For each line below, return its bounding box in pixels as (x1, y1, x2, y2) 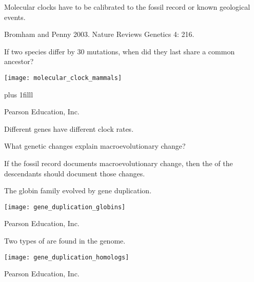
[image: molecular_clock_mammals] (4, 74, 122, 82)
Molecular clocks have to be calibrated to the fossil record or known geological (4, 2, 250, 12)
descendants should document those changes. (4, 168, 145, 178)
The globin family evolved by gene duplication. (4, 185, 152, 196)
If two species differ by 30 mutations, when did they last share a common (4, 46, 235, 56)
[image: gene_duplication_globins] (4, 203, 126, 211)
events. (4, 11, 26, 22)
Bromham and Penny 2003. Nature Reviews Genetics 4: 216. (4, 29, 194, 39)
